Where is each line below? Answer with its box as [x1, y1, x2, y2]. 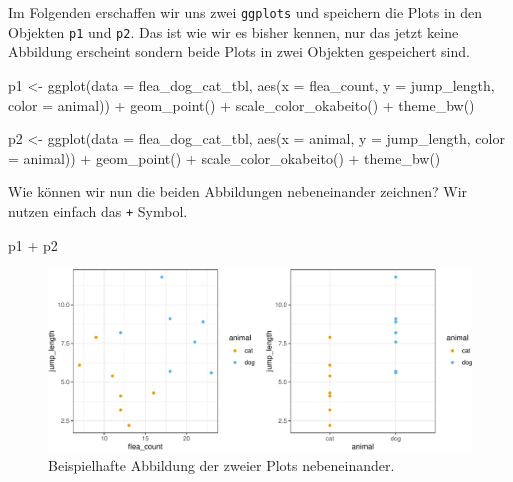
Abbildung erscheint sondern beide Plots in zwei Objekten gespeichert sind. [8, 41, 470, 62]
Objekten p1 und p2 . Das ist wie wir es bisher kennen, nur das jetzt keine [8, 21, 459, 42]
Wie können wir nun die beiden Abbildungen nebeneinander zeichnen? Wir [8, 181, 468, 202]
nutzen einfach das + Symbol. [8, 200, 188, 221]
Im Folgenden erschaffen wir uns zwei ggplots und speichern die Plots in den [8, 2, 483, 22]
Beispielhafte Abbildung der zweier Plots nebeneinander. [48, 454, 395, 475]
